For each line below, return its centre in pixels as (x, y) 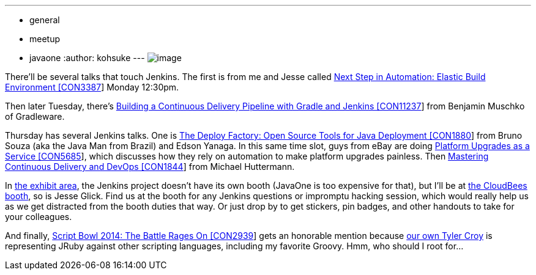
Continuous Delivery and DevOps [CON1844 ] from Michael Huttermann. (150, 167)
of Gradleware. (35, 116)
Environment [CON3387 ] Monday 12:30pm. (92, 87)
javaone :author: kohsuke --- (87, 58)
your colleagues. (39, 217)
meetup (45, 39)
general (45, 20)
